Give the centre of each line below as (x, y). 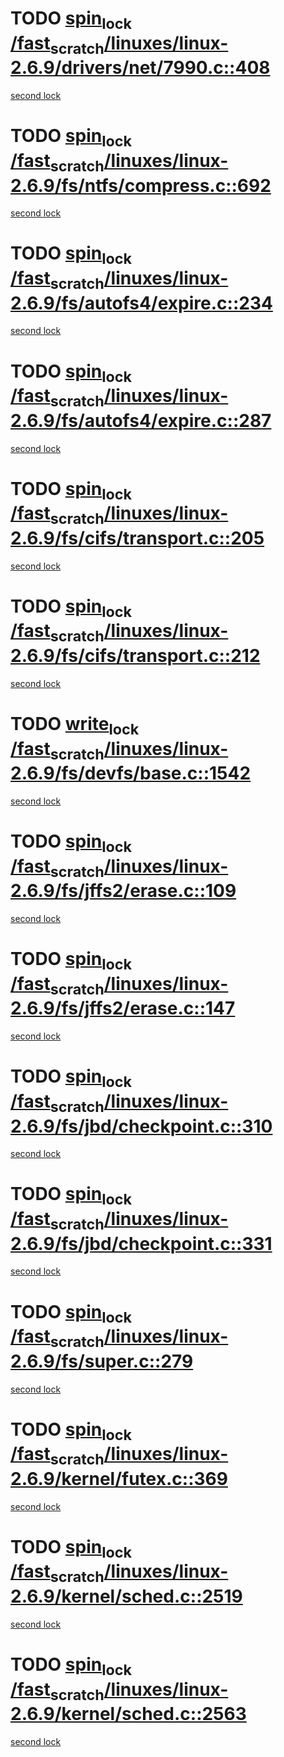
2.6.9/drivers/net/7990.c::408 (140, 68)
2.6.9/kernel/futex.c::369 (119, 1478)
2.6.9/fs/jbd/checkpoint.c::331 (141, 1243)
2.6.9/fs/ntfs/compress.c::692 (141, 185)
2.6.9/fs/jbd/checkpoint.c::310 (141, 1126)
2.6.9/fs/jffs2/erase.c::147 (123, 1008)
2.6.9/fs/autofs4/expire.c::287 (141, 420)
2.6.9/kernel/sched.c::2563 (128, 1714)
